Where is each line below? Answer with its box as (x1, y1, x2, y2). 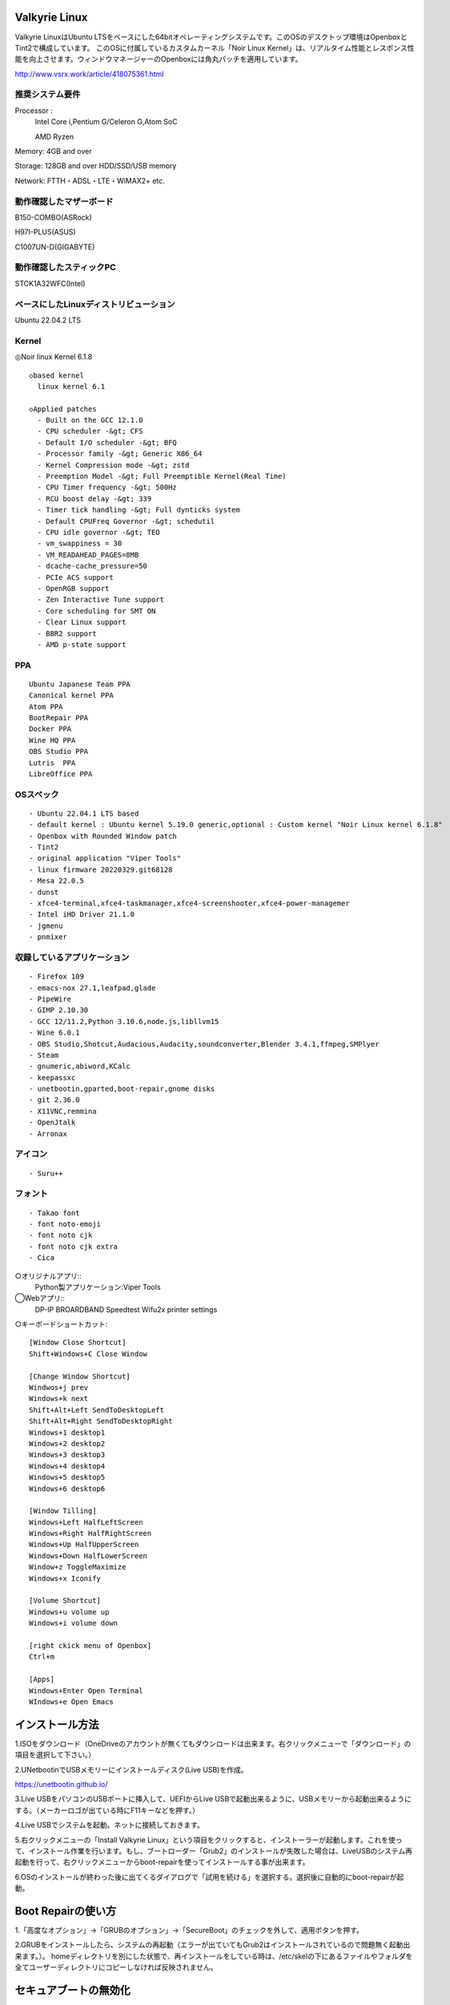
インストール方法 (14, 1717, 99, 1732)
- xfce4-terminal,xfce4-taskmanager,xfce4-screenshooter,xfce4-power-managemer (29, 899, 350, 908)
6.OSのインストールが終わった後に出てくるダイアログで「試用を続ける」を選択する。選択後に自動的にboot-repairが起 (14, 1872, 404, 1881)
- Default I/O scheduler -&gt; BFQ (37, 438, 178, 447)
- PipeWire (29, 994, 72, 1003)
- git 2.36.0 (29, 1096, 80, 1104)
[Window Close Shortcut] (29, 1338, 127, 1347)
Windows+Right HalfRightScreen (29, 1529, 152, 1538)
